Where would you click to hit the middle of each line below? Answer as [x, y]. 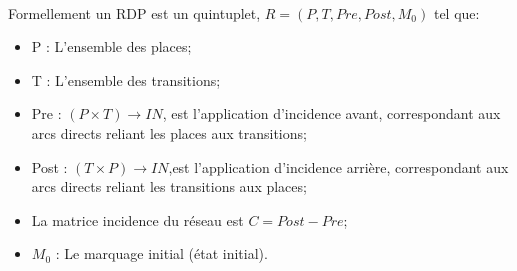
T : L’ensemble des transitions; [126, 79]
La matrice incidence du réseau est [137, 219]
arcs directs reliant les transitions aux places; [169, 186]
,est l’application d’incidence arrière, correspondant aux [338, 166]
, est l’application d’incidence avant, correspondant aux [331, 113]
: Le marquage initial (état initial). [161, 253]
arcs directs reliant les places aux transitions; [169, 132]
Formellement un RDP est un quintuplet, [134, 12]
